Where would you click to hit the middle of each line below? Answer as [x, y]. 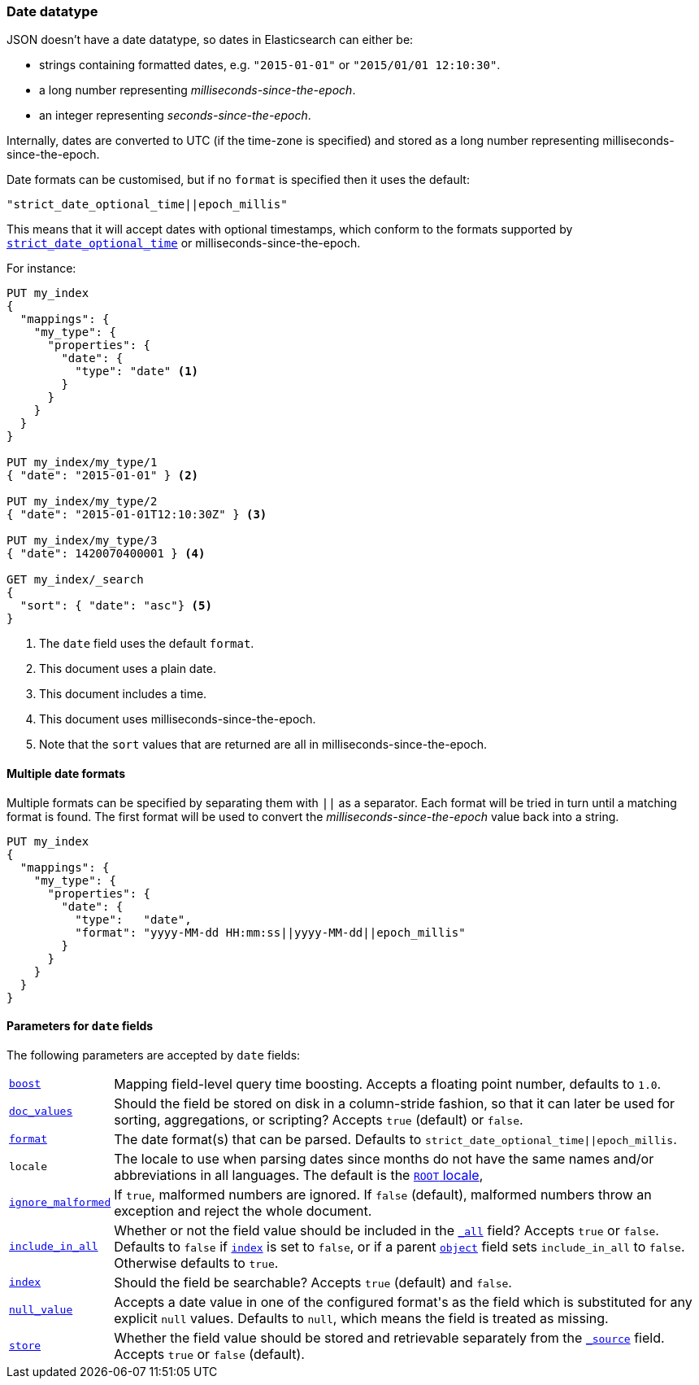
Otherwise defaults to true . [196, 1263]
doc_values [41, 1112]
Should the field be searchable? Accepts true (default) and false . [313, 1282]
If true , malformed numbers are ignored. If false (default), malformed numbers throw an [383, 1194]
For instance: [41, 269]
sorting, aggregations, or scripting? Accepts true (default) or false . [319, 1119]
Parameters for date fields [80, 1026]
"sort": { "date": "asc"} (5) [116, 606]
